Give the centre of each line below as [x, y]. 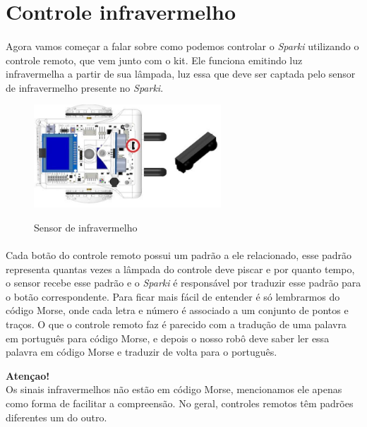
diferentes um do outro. [56, 417]
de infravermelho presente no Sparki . [85, 87]
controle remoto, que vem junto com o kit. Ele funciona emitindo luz [154, 60]
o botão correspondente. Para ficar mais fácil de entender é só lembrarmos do [173, 296]
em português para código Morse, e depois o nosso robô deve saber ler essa [168, 338]
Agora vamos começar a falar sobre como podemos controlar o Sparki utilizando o [182, 46]
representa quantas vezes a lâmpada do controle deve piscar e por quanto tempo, [180, 269]
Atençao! [28, 375]
